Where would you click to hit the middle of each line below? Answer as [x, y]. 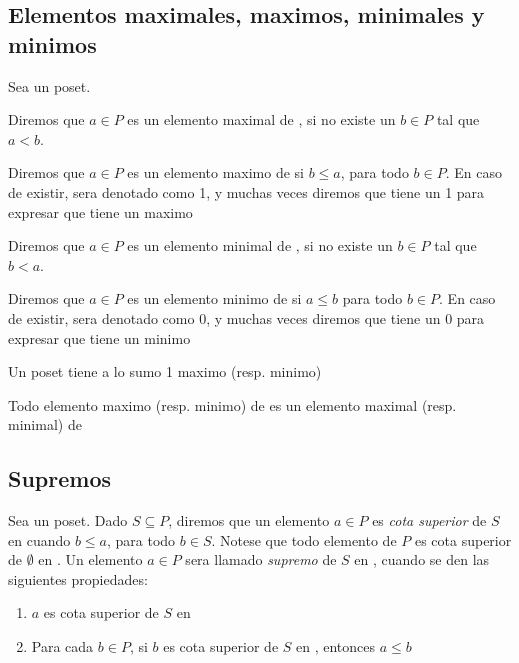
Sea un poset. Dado [68, 520]
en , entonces [336, 646]
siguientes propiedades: [78, 578]
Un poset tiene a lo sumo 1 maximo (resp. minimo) [165, 371]
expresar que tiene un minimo [99, 337]
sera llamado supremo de [261, 559]
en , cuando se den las [422, 559]
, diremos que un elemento [249, 520]
